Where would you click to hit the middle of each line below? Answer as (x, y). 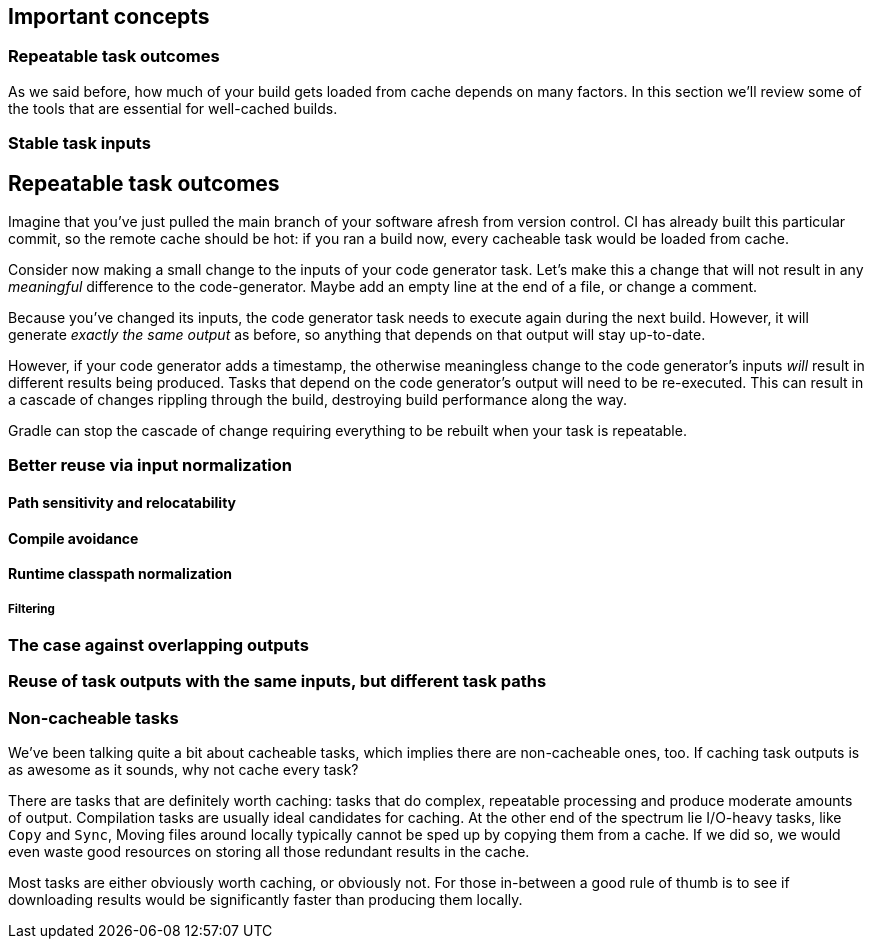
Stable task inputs (79, 143)
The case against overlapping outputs (158, 645)
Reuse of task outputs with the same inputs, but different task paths (277, 681)
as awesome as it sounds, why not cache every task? (183, 770)
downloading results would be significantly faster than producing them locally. (265, 900)
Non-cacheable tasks (93, 717)
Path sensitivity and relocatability (122, 502)
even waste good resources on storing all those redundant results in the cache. (269, 852)
